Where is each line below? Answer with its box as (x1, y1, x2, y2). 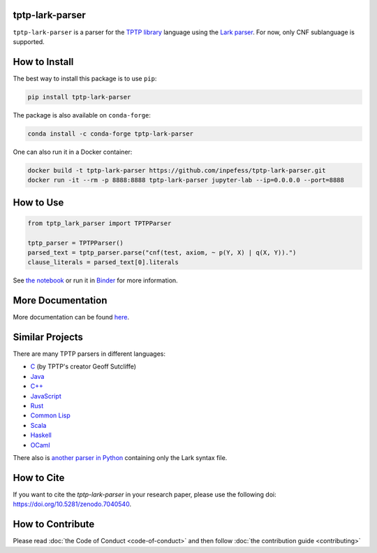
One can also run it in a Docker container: (13, 148, 133, 156)
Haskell (30, 431, 52, 440)
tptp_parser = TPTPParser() (27, 238, 124, 247)
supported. (13, 37, 45, 45)
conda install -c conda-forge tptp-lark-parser (27, 129, 193, 138)
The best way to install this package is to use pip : (13, 74, 157, 82)
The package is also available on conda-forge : (13, 110, 151, 119)
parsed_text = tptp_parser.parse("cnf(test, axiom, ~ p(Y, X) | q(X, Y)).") (27, 248, 297, 257)
